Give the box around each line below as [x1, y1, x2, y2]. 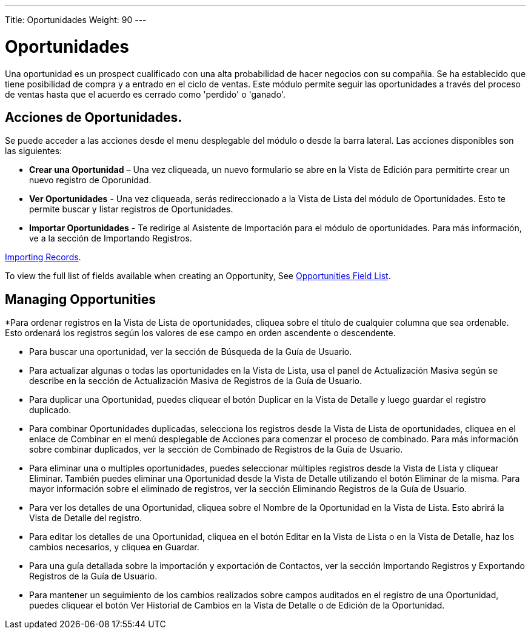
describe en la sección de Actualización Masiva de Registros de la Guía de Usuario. [29, 376, 362, 386]
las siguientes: [5, 146, 62, 157]
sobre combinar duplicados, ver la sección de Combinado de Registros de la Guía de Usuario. [29, 444, 403, 455]
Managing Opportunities [5, 291, 156, 307]
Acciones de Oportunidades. [5, 109, 182, 125]
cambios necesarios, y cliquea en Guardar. [29, 542, 199, 553]
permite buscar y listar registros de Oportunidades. [29, 204, 233, 215]
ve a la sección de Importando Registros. [29, 233, 192, 244]
